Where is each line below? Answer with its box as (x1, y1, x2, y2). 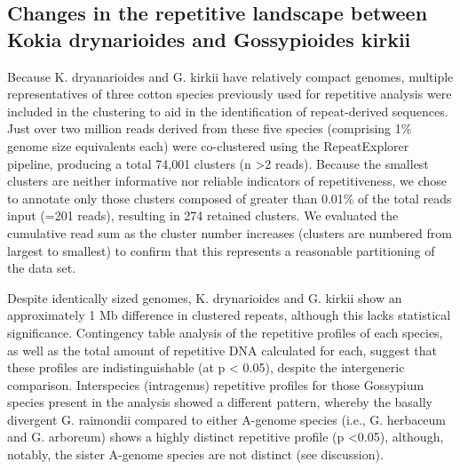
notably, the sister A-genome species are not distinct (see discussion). (7, 445, 384, 464)
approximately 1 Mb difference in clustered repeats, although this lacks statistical (7, 306, 451, 324)
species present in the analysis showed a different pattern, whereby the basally (7, 393, 432, 411)
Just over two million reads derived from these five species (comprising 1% (7, 119, 412, 138)
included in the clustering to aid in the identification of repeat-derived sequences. (7, 101, 448, 120)
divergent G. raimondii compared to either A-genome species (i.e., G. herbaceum (7, 410, 447, 428)
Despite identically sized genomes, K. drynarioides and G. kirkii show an (7, 288, 402, 307)
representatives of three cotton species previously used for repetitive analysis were (7, 84, 452, 103)
